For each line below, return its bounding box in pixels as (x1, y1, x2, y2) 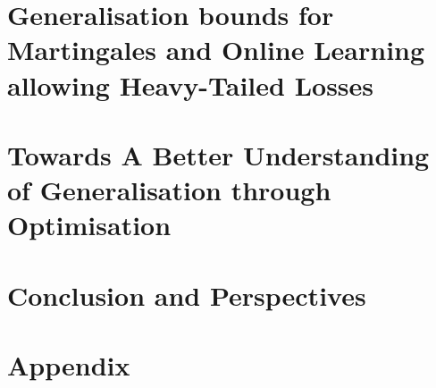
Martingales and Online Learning (7, 31, 425, 68)
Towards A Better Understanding (7, 136, 430, 173)
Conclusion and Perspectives (7, 276, 366, 313)
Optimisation (7, 207, 172, 243)
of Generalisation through (7, 172, 331, 208)
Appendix (7, 347, 130, 384)
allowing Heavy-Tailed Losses (7, 66, 374, 103)
